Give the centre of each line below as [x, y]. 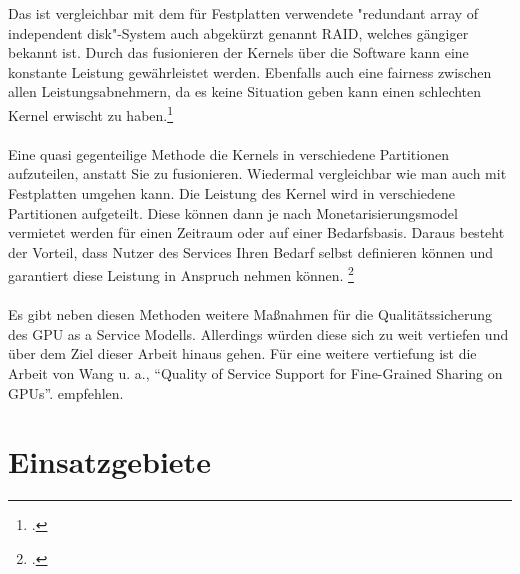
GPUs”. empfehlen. [66, 392]
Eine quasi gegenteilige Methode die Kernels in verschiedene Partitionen [228, 153]
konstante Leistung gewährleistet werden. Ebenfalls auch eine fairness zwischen [250, 71]
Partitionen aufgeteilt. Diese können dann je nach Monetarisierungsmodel [233, 212]
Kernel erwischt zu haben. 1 [91, 113]
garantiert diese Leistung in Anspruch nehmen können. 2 [181, 274]
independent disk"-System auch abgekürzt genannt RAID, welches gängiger [238, 32]
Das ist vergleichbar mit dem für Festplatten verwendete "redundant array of [243, 13]
